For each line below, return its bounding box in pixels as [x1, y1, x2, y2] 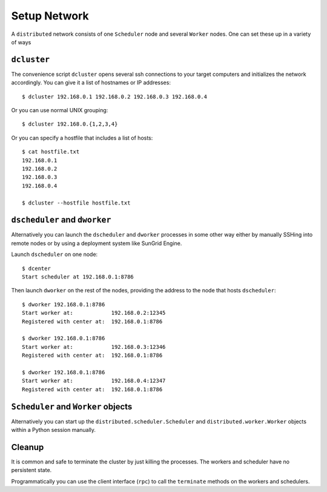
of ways [11, 38, 31, 45]
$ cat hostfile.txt [22, 149, 80, 155]
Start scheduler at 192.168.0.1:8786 [22, 274, 134, 280]
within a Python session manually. [11, 426, 96, 433]
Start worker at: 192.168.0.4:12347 [22, 377, 166, 385]
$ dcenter [22, 265, 51, 272]
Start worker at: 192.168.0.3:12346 [22, 343, 166, 350]
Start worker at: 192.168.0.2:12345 [22, 309, 166, 317]
